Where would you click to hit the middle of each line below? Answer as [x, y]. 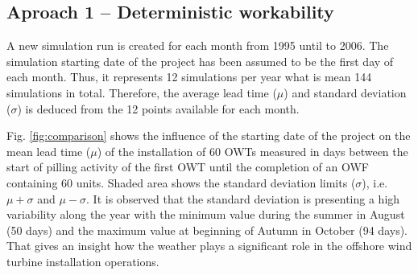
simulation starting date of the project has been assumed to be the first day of [200, 61]
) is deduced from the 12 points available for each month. [158, 108]
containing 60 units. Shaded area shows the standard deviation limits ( [181, 182]
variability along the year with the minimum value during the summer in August [206, 214]
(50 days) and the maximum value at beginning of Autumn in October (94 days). [207, 230]
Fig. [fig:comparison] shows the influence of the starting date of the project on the [209, 135]
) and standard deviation [345, 92]
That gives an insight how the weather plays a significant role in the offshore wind [209, 246]
